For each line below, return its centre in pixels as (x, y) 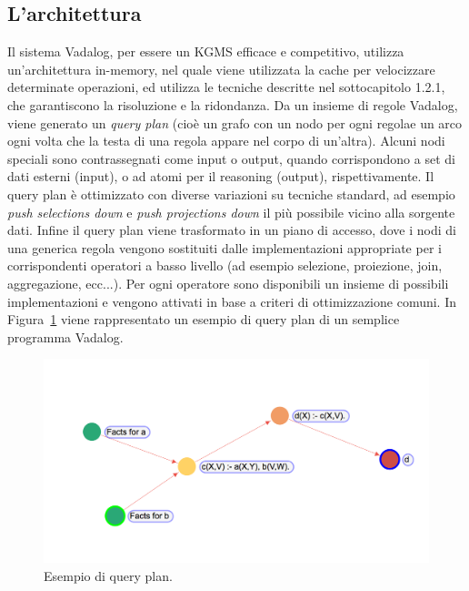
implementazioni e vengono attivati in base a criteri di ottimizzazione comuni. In (232, 301)
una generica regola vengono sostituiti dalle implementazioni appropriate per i (225, 247)
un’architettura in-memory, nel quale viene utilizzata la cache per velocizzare (221, 69)
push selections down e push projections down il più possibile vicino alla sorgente (231, 212)
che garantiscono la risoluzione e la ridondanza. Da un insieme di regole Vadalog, (233, 104)
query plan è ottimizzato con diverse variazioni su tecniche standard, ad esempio (231, 194)
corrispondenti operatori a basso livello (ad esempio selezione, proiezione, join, (225, 265)
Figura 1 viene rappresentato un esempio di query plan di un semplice (204, 319)
